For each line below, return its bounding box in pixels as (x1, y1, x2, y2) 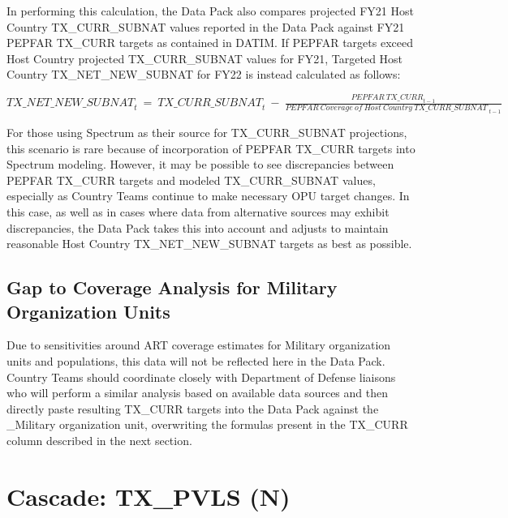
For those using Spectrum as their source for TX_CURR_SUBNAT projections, (6, 124, 407, 141)
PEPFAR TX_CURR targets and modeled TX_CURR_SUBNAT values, (6, 171, 376, 188)
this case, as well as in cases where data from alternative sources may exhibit (6, 203, 390, 220)
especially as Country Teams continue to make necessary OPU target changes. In (6, 187, 410, 204)
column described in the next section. (6, 431, 192, 448)
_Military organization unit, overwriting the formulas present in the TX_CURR (6, 416, 408, 433)
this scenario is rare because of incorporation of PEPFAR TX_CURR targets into (6, 139, 415, 156)
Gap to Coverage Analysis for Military (6, 275, 338, 300)
